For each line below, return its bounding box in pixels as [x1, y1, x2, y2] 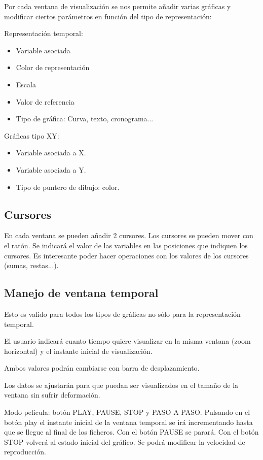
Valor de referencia [16, 96, 74, 107]
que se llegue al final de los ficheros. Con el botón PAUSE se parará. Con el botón [4, 426, 259, 437]
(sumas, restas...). [4, 260, 59, 271]
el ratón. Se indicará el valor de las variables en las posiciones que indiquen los [4, 240, 248, 250]
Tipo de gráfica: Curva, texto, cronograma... [16, 113, 154, 124]
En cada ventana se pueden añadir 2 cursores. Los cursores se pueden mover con [4, 230, 253, 241]
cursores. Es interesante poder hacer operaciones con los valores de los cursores [4, 250, 249, 260]
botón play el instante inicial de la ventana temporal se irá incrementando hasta [4, 416, 253, 427]
